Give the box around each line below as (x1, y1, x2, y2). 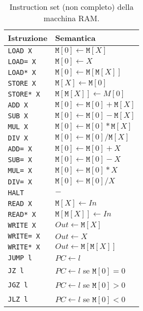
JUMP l (8, 254, 32, 262)
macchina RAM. (43, 12, 100, 24)
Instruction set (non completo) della (9, 1, 134, 12)
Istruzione (8, 32, 48, 43)
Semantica (55, 32, 96, 43)
